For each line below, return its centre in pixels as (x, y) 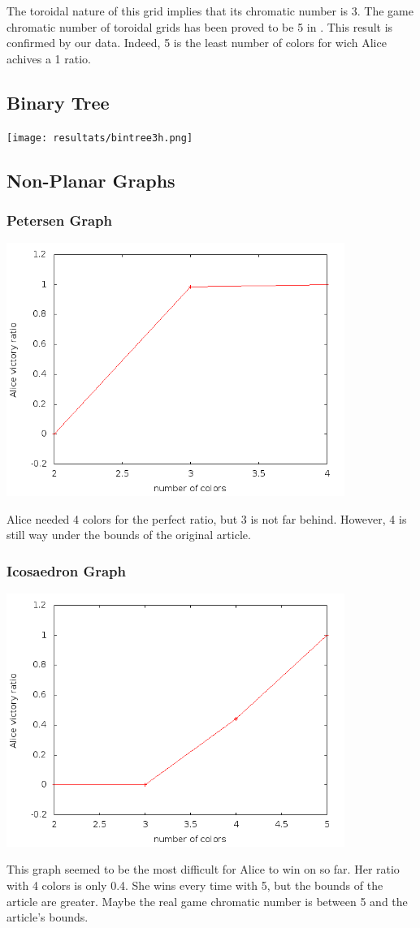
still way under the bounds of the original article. (129, 535)
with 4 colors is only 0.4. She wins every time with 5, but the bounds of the (195, 885)
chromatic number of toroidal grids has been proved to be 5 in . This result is (200, 26)
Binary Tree (58, 102)
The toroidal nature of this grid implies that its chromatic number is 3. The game (210, 11)
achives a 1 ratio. (49, 58)
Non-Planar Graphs (91, 180)
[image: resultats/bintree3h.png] (100, 138)
